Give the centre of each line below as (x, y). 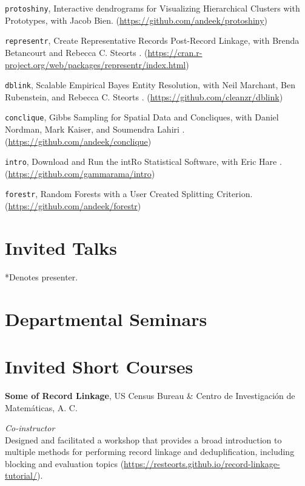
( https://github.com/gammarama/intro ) (80, 173)
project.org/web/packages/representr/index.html (96, 64)
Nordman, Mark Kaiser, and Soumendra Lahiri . (95, 129)
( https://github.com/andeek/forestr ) (73, 206)
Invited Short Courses (99, 366)
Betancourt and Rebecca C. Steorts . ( (76, 52)
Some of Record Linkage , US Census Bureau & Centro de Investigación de (150, 395)
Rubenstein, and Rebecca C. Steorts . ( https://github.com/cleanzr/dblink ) (144, 96)
